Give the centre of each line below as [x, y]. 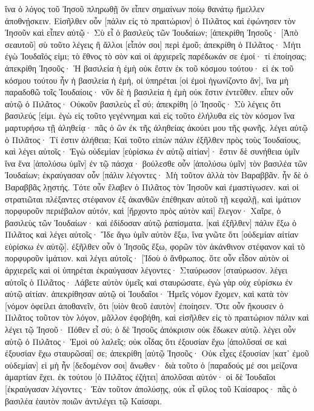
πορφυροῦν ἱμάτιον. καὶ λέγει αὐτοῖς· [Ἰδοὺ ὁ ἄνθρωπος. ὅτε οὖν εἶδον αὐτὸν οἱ [147, 258]
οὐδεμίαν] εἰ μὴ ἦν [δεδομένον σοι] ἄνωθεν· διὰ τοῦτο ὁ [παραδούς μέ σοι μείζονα [151, 365]
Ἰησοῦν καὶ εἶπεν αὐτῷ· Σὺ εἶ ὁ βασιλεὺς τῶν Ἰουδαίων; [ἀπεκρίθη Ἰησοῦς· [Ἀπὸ [152, 32]
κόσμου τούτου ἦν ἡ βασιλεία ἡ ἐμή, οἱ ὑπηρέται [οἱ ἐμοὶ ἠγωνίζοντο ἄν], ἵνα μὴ [147, 80]
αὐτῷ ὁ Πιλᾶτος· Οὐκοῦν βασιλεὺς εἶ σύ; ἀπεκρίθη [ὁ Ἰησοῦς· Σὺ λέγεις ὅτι [143, 103]
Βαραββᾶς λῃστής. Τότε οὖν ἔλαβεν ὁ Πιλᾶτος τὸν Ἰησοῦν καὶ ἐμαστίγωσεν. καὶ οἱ [152, 186]
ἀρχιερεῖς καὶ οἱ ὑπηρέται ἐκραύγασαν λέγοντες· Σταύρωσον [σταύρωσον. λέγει [146, 270]
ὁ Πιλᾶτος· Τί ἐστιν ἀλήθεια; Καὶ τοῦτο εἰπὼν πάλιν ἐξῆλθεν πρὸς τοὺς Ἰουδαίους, [153, 139]
